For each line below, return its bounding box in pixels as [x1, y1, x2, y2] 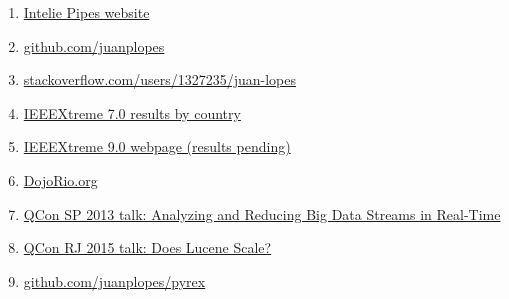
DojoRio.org [23, 169, 98, 190]
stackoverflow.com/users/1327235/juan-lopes [23, 69, 296, 90]
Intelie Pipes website [23, 2, 150, 22]
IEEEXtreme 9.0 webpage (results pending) [23, 136, 291, 157]
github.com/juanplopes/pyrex [23, 270, 206, 291]
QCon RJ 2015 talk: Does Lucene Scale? [23, 237, 272, 258]
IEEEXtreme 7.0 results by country [23, 102, 241, 123]
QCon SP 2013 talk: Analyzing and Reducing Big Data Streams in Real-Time [23, 203, 501, 224]
